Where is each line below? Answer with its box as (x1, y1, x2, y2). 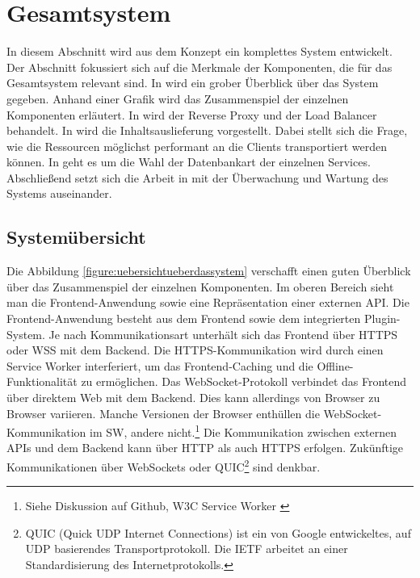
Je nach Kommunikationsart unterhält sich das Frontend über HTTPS (48, 325, 398, 342)
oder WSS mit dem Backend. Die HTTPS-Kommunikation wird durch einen (6, 341, 384, 358)
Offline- (317, 357, 354, 374)
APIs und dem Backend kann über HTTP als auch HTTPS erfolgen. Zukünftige (6, 439, 404, 456)
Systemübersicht (6, 224, 146, 249)
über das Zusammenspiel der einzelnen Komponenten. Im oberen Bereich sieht (6, 278, 394, 295)
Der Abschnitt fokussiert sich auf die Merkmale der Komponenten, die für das (6, 58, 393, 75)
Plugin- (363, 310, 401, 327)
